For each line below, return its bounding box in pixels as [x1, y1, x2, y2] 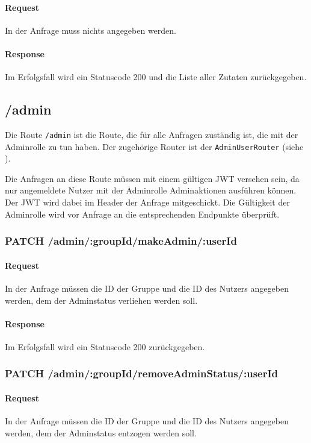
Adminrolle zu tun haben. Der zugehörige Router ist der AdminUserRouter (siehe [5, 140, 304, 152]
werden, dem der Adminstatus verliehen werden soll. [5, 294, 198, 306]
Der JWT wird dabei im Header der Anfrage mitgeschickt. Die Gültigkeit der [5, 196, 290, 209]
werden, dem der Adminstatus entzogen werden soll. [5, 426, 197, 439]
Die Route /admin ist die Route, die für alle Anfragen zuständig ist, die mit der [5, 128, 298, 140]
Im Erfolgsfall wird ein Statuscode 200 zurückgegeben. [5, 340, 205, 353]
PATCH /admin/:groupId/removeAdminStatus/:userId [5, 366, 279, 381]
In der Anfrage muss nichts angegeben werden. [5, 24, 176, 36]
